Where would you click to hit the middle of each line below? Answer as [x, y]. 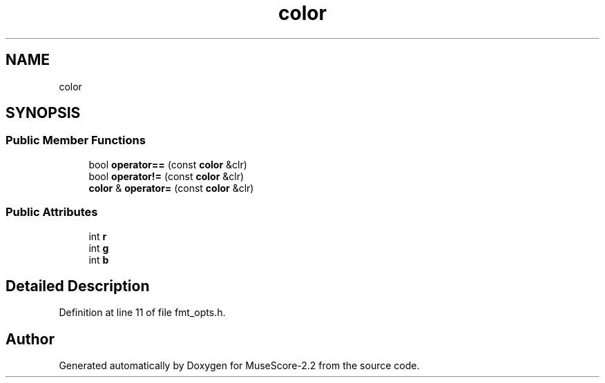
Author [30, 339]
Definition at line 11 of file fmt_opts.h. [142, 313]
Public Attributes [52, 212]
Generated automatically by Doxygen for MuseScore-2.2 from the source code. [239, 366]
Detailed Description [78, 286]
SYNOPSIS [43, 113]
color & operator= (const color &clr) [171, 188]
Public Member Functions [76, 140]
